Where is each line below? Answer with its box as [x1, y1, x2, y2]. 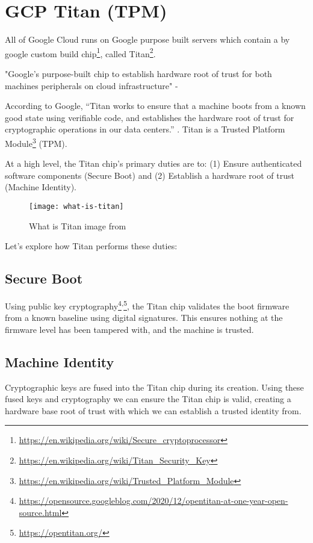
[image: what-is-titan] [29, 202, 124, 211]
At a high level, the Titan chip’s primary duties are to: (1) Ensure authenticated [5, 157, 302, 170]
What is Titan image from [29, 219, 126, 232]
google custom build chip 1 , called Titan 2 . [5, 45, 156, 60]
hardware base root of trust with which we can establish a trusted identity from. [5, 404, 302, 417]
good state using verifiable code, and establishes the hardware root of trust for [5, 111, 294, 123]
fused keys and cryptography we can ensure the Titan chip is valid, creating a [5, 393, 291, 405]
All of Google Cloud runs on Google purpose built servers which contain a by [5, 33, 290, 46]
